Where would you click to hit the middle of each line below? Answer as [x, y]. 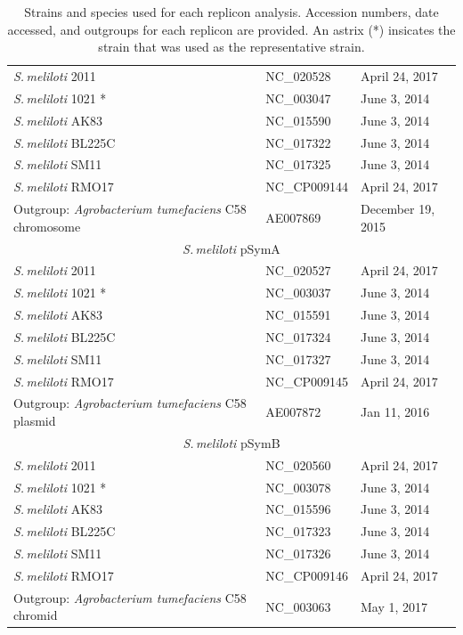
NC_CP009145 [307, 381]
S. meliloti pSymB [231, 442]
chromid [36, 615]
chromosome [47, 226]
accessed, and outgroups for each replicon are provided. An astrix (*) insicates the [231, 29]
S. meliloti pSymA [231, 248]
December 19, [398, 209]
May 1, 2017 [394, 606]
